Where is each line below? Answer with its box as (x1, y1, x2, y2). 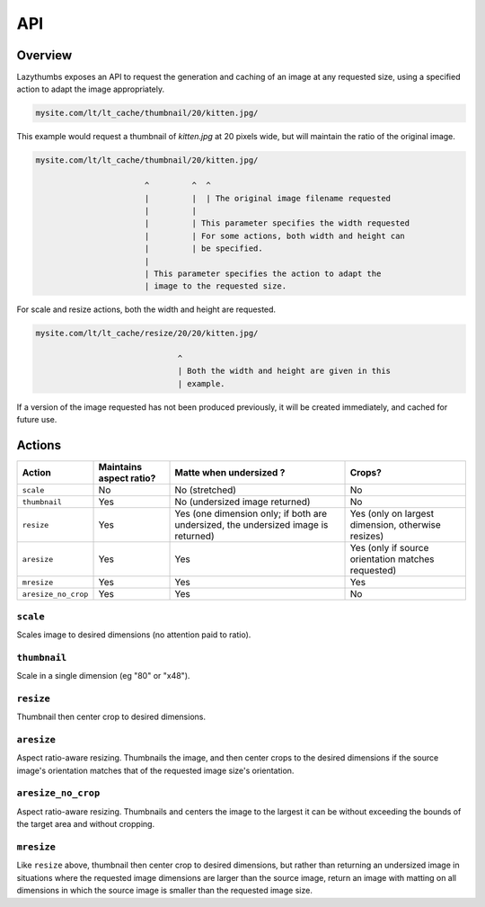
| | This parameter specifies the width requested (144, 218, 410, 228)
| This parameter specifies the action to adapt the (144, 268, 382, 279)
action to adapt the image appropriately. (16, 84, 165, 94)
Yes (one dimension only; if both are (174, 508, 328, 520)
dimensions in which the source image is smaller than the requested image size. (16, 885, 313, 896)
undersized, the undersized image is (174, 519, 329, 531)
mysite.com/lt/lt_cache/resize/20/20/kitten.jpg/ (35, 328, 259, 339)
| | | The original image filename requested (144, 193, 391, 203)
